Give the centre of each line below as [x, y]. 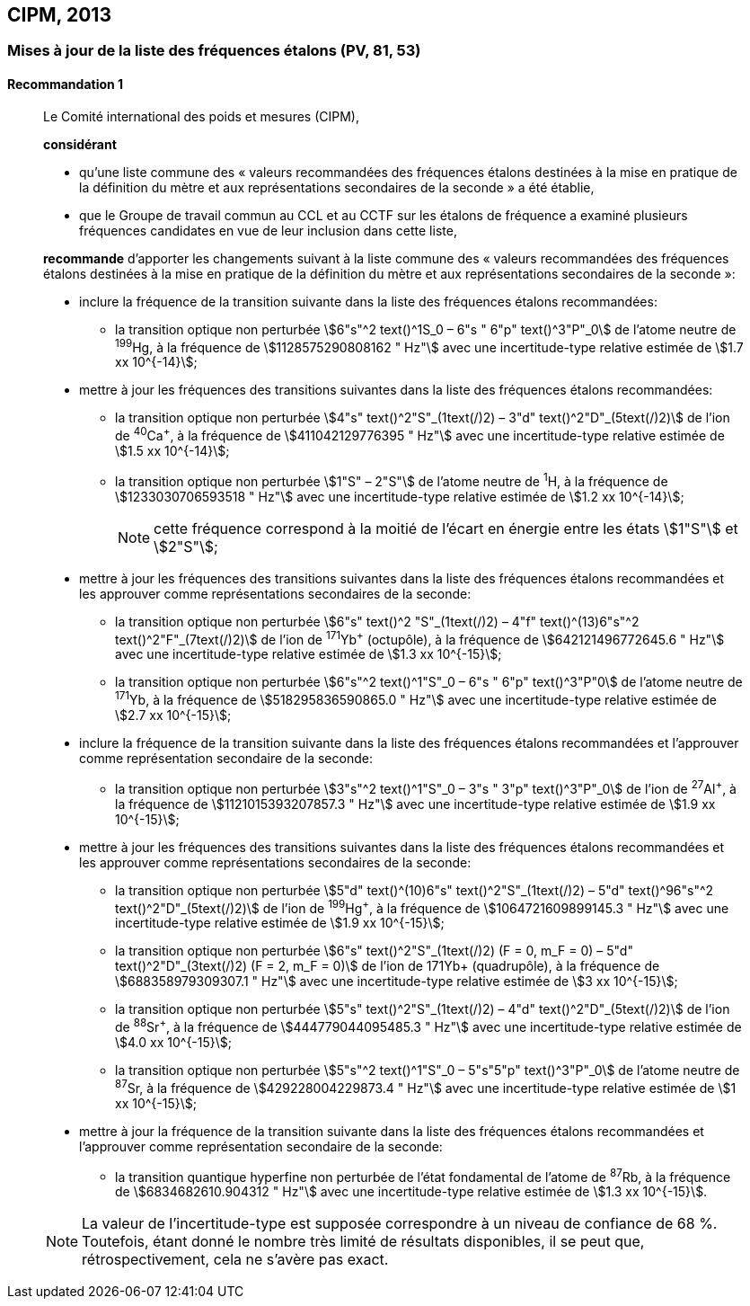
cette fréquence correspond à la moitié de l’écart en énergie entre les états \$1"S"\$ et [446, 528]
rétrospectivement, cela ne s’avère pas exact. [235, 1260]
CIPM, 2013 [59, 15]
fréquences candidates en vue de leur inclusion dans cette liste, [268, 230]
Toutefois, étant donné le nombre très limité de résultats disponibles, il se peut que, [363, 1242]
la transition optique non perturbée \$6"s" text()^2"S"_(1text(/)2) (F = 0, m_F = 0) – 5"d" [374, 951]
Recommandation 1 [66, 84]
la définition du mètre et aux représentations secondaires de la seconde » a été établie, [337, 187]
